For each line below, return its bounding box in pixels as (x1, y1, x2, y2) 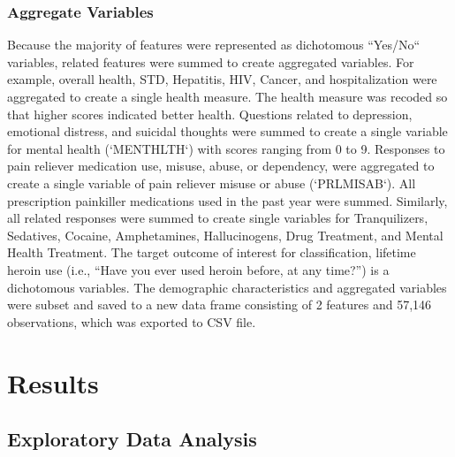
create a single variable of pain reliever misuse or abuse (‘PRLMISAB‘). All (7, 173, 416, 192)
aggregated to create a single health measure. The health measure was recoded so (7, 88, 448, 105)
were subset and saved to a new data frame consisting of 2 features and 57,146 (7, 295, 432, 314)
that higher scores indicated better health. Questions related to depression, (7, 104, 413, 123)
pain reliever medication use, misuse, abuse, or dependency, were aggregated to (7, 156, 435, 175)
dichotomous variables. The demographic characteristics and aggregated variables (7, 278, 447, 296)
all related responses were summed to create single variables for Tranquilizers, (7, 209, 428, 227)
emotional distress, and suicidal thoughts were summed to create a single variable (7, 122, 448, 141)
